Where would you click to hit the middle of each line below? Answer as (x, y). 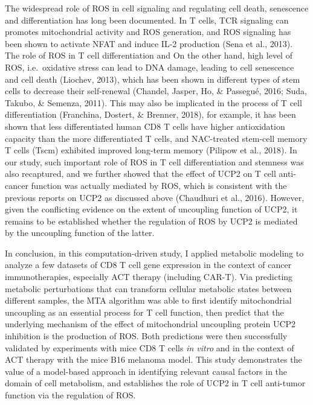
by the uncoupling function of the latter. (80, 233)
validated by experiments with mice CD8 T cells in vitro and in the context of (150, 347)
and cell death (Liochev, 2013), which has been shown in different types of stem (153, 79)
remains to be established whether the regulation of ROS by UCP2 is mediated (151, 221)
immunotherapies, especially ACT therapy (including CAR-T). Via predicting (149, 277)
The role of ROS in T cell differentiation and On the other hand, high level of (149, 55)
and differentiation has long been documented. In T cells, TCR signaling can (147, 20)
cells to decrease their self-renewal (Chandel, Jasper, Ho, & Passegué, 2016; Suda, (156, 91)
